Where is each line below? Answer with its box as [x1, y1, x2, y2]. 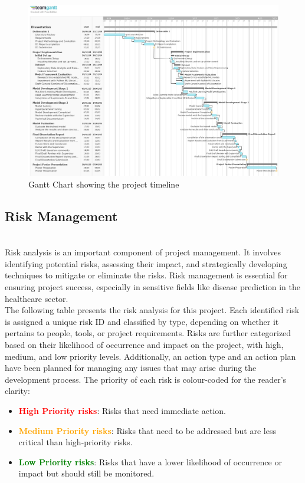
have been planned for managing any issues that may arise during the [5, 362, 257, 374]
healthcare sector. [5, 292, 68, 304]
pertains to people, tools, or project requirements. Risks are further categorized [5, 327, 291, 339]
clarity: [5, 385, 30, 397]
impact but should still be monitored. [18, 467, 155, 479]
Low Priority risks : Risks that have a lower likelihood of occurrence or [18, 455, 282, 468]
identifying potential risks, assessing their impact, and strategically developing [5, 257, 287, 270]
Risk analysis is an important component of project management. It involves [5, 246, 281, 258]
